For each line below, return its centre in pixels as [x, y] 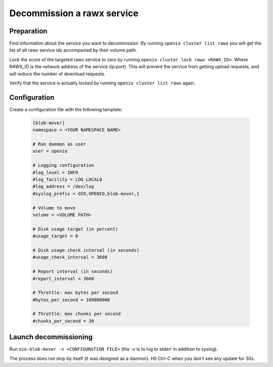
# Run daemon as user [59, 144]
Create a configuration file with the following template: [66, 109]
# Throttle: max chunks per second [77, 314]
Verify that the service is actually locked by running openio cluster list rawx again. [102, 83]
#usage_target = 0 [55, 236]
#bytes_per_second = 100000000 [72, 300]
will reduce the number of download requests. [57, 74]
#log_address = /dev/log [63, 187]
